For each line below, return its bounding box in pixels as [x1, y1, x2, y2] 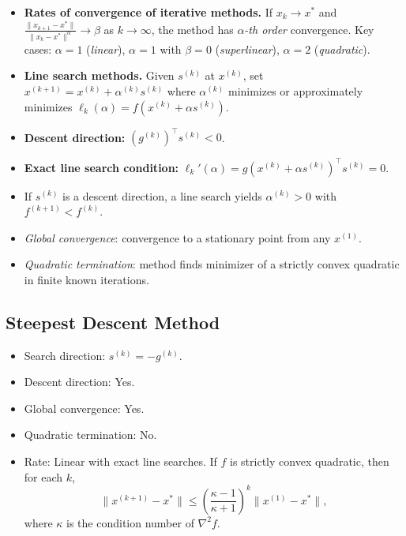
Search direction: [24, 347, 106, 363]
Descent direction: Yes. [24, 373, 135, 390]
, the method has [151, 21, 234, 37]
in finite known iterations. [24, 271, 149, 287]
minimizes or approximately [227, 82, 363, 99]
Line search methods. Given [24, 67, 175, 84]
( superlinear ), [215, 40, 280, 57]
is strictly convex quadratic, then [230, 453, 389, 470]
